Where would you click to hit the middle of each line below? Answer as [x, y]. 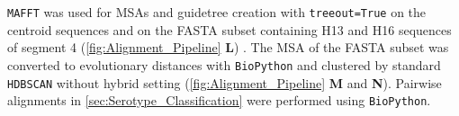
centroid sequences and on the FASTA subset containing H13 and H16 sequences [229, 29]
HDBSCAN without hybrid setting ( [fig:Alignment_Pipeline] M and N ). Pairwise [225, 82]
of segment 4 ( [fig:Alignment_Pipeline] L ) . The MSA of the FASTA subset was [228, 47]
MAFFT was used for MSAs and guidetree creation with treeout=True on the [217, 12]
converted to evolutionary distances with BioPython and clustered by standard [224, 64]
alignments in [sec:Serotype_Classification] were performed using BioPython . [219, 100]
